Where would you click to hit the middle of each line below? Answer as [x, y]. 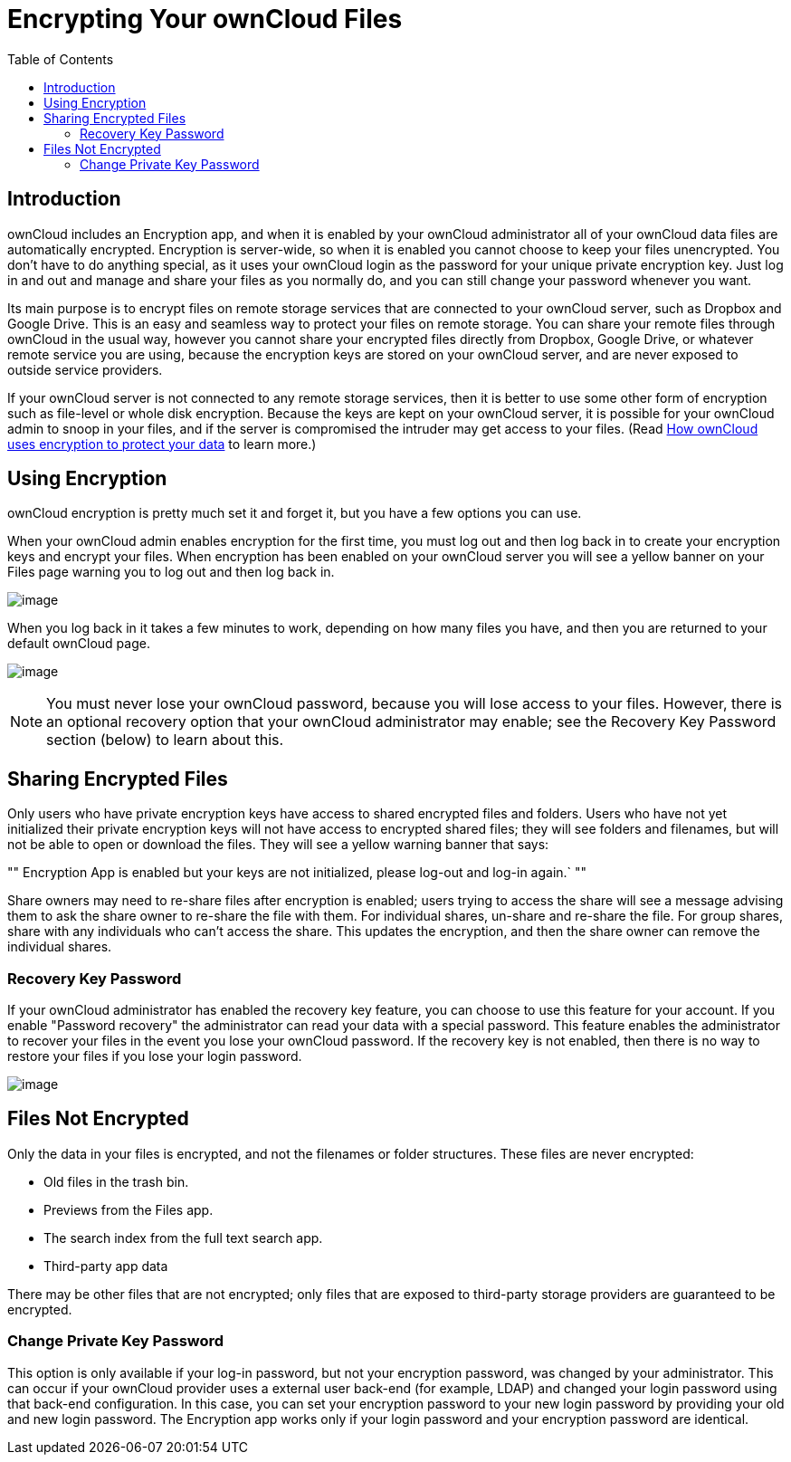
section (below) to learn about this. [165, 740]
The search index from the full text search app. [183, 1237]
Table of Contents [61, 59]
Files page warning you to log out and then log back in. [171, 572]
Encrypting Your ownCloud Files [205, 19]
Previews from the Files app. [129, 1209]
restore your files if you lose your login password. [155, 1056]
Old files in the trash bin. [116, 1181]
